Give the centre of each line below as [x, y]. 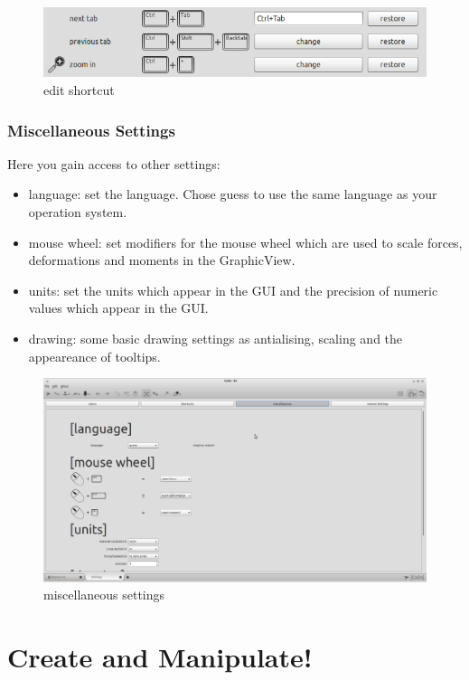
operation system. [78, 211]
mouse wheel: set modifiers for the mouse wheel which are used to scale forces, [245, 242]
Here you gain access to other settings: [114, 163]
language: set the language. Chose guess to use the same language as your [233, 194]
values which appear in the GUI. [118, 308]
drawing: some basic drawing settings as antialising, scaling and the [216, 338]
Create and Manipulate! [160, 657]
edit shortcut [79, 89]
